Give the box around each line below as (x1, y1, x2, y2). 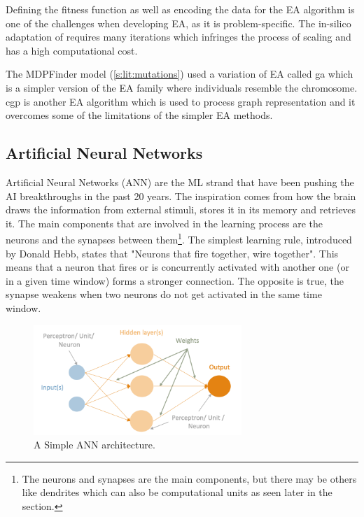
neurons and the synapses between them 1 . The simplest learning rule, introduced (6, 230, 352, 246)
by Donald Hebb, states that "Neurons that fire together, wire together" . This (6, 246, 339, 260)
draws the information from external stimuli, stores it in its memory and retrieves (6, 202, 356, 217)
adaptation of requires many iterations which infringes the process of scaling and (6, 29, 351, 44)
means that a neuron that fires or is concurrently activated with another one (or (6, 260, 349, 274)
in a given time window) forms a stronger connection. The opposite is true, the (6, 273, 344, 288)
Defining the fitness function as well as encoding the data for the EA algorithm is (6, 2, 355, 16)
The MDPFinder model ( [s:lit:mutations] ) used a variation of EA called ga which (6, 66, 353, 81)
